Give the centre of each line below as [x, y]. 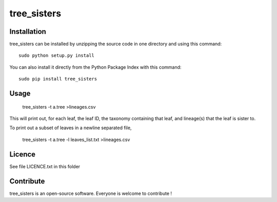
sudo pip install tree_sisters [58, 79]
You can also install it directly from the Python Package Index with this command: [95, 67]
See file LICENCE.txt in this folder [45, 166]
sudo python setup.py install [57, 56]
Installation [28, 32]
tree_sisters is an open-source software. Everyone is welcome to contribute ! [91, 193]
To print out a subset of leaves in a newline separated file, [71, 128]
